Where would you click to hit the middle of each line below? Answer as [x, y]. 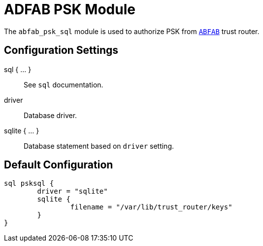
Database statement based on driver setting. [99, 146]
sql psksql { [29, 184]
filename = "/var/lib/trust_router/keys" [151, 207]
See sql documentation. [64, 84]
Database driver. [50, 115]
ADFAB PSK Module [70, 9]
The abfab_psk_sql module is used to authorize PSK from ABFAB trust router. [132, 31]
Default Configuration [59, 165]
